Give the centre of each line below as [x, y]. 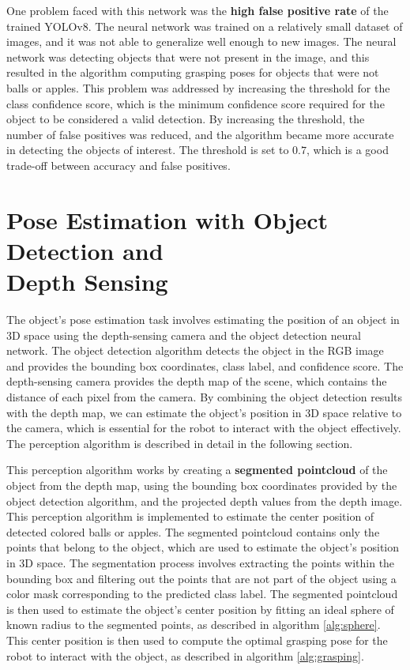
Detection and [85, 250]
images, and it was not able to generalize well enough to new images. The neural [201, 41]
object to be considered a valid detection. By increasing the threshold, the [186, 119]
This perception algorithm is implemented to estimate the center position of [190, 516]
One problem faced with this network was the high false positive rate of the [197, 10]
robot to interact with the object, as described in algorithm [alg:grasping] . [185, 655]
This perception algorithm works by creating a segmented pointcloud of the [197, 470]
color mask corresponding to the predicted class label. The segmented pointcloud [202, 594]
